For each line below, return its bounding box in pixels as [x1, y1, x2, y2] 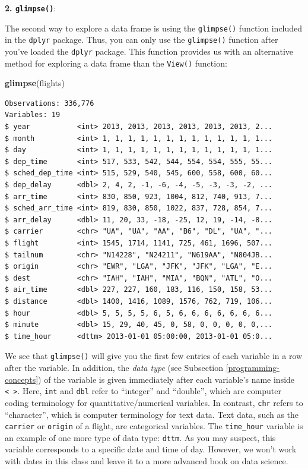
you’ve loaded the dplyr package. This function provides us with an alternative [5, 45, 294, 57]
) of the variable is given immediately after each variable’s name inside [38, 373, 295, 385]
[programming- [226, 361, 280, 373]
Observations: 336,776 [5, 99, 94, 108]
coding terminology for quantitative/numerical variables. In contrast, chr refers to [5, 396, 303, 408]
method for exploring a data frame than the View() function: [5, 56, 227, 69]
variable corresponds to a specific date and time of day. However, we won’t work [5, 443, 297, 455]
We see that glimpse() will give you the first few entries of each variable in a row [5, 350, 303, 362]
